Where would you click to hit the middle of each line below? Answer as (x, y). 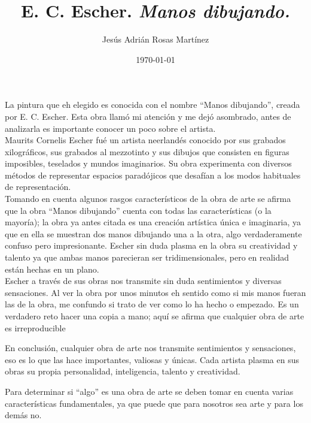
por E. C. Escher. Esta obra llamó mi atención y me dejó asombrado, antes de (148, 116)
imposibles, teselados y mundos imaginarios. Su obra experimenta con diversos (148, 163)
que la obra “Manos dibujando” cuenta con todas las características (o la (138, 210)
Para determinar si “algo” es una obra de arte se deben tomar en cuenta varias (149, 391)
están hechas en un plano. (52, 269)
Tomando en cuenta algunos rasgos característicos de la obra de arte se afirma (148, 199)
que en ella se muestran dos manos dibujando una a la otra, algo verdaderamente (153, 233)
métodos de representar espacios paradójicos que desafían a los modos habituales (153, 175)
